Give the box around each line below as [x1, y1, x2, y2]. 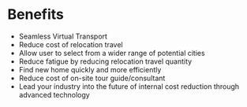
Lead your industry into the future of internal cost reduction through [18, 81, 240, 91]
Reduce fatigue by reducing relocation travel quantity [18, 57, 193, 66]
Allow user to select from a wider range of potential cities [18, 48, 206, 57]
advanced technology [18, 90, 90, 99]
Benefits [7, 6, 65, 24]
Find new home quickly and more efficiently [18, 65, 162, 74]
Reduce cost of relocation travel [18, 39, 123, 49]
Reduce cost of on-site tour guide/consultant [18, 73, 166, 83]
